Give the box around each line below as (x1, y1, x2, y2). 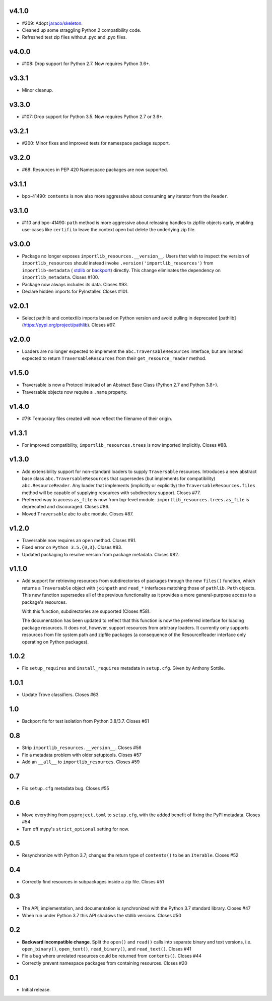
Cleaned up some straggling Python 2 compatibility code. (22, 27, 142, 33)
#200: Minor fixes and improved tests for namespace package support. (22, 140, 170, 146)
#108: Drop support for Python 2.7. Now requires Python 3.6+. (22, 61, 151, 67)
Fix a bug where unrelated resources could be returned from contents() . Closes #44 (22, 953, 202, 959)
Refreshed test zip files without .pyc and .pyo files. (22, 34, 127, 40)
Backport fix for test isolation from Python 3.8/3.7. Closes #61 (22, 718, 150, 724)
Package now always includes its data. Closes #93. (22, 281, 128, 287)
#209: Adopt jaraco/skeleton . (22, 20, 83, 26)
